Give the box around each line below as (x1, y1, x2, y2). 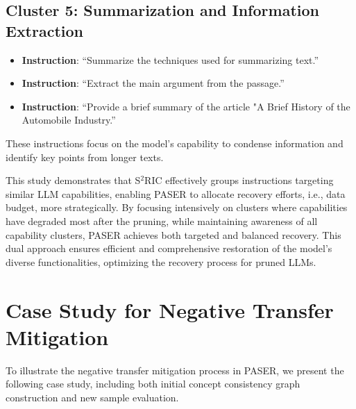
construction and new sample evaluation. (6, 390, 179, 404)
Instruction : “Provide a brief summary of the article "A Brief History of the (22, 99, 350, 113)
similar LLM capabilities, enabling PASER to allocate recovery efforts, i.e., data (6, 186, 346, 201)
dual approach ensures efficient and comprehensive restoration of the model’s (6, 241, 332, 256)
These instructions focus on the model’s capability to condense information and (6, 135, 344, 150)
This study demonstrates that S (6, 173, 141, 187)
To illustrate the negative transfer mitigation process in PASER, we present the (6, 362, 344, 377)
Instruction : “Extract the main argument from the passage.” (22, 76, 285, 90)
